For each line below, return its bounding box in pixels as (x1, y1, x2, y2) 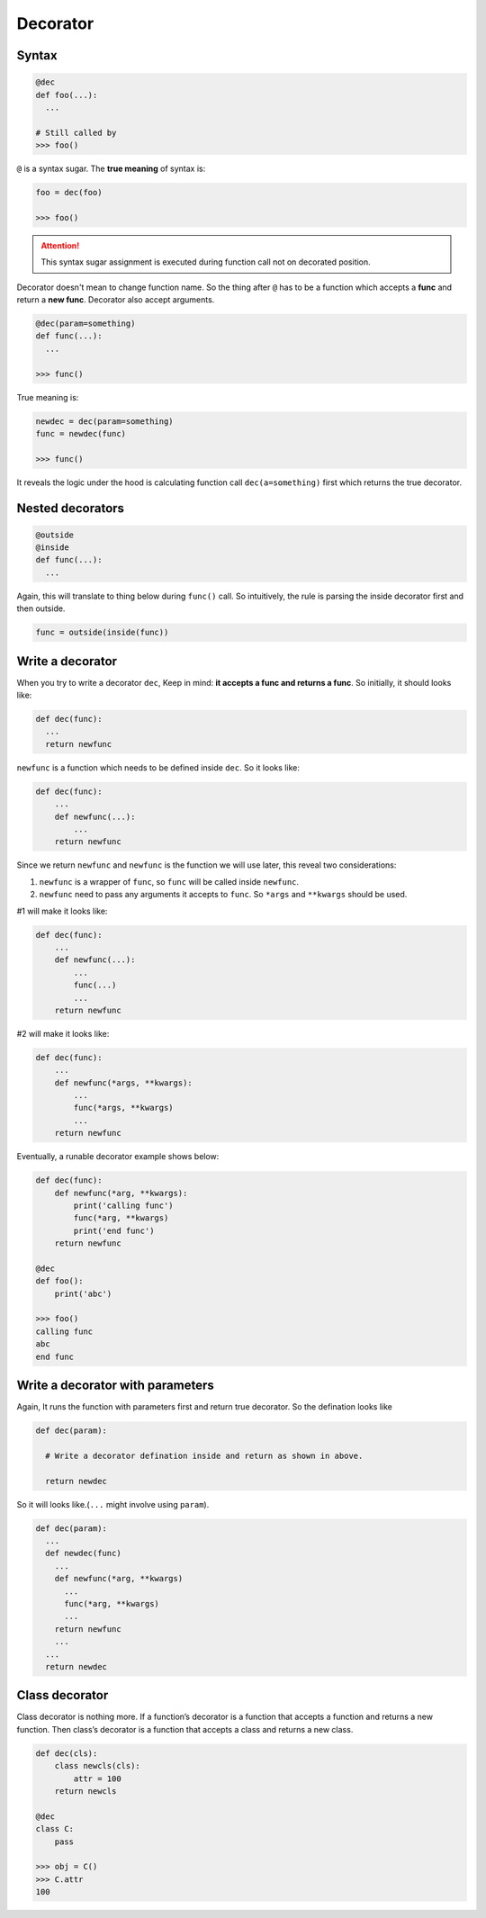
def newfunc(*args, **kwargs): (54, 1077, 193, 1088)
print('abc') (54, 1288, 112, 1299)
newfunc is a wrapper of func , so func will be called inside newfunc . (39, 876, 300, 887)
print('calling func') (73, 1200, 175, 1211)
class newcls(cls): (54, 1760, 141, 1771)
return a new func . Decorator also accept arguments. (16, 294, 215, 305)
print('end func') (73, 1225, 155, 1236)
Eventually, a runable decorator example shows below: (16, 1151, 220, 1162)
